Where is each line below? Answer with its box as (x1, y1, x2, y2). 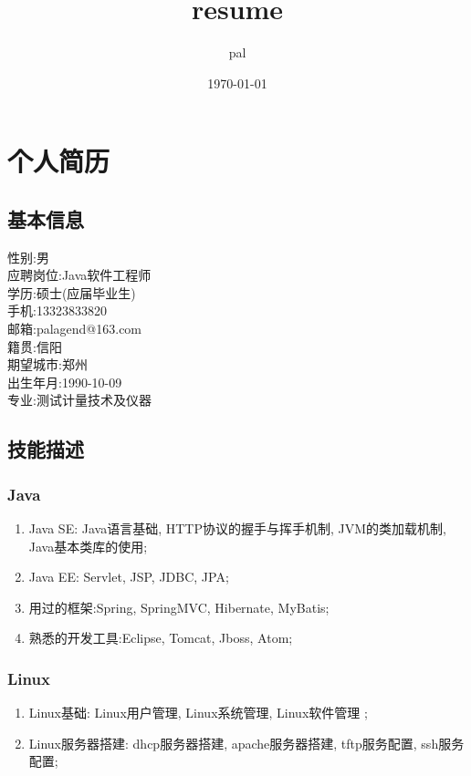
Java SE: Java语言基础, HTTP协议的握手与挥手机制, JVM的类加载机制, (28, 519, 446, 538)
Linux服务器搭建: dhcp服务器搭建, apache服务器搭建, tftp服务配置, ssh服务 (28, 733, 465, 752)
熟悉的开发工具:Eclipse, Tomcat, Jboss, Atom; (28, 628, 293, 647)
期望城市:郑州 (7, 355, 88, 374)
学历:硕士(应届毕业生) (7, 283, 136, 302)
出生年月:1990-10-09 (7, 372, 122, 391)
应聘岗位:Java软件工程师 (7, 265, 152, 285)
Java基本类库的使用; (28, 536, 148, 555)
